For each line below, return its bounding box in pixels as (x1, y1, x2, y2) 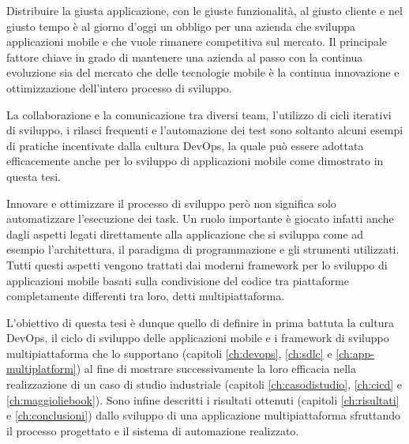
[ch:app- (336, 344, 374, 361)
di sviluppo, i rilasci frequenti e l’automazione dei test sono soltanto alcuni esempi (6, 122, 403, 138)
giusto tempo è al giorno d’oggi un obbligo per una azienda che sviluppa (6, 17, 356, 34)
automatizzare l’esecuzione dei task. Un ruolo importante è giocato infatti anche (6, 210, 394, 227)
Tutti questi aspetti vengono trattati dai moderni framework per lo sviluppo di (6, 256, 388, 273)
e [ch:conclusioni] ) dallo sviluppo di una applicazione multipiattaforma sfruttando (6, 407, 400, 423)
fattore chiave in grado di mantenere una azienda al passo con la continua (6, 48, 363, 65)
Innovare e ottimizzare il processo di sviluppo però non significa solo (6, 194, 336, 211)
